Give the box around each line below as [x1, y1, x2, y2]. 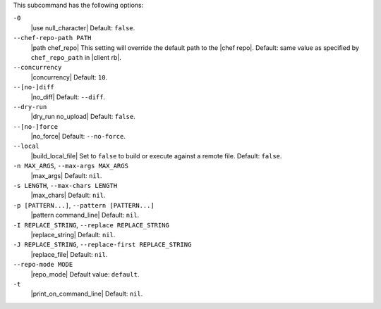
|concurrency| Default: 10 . [30, 72, 108, 81]
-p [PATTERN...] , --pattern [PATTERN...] [13, 201, 155, 209]
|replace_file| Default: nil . [30, 250, 108, 258]
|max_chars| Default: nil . [30, 191, 106, 200]
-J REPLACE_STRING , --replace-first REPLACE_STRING [13, 240, 192, 249]
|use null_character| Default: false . [30, 23, 135, 32]
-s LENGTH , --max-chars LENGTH [13, 182, 118, 190]
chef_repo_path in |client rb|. [30, 53, 121, 61]
